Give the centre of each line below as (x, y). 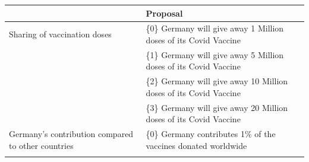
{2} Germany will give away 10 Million (217, 81)
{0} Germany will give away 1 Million (215, 28)
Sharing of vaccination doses (60, 34)
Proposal (164, 13)
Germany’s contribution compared (71, 134)
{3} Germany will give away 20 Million (217, 107)
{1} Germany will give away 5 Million (215, 54)
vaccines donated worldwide (196, 145)
